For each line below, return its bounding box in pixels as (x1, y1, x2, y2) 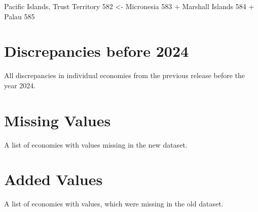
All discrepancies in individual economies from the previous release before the (4, 70, 245, 81)
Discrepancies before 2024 (4, 41, 189, 61)
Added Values (4, 169, 103, 190)
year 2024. (4, 80, 36, 90)
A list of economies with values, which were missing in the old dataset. (4, 198, 224, 209)
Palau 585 (4, 11, 35, 21)
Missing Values (4, 110, 111, 130)
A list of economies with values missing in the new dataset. (4, 139, 188, 150)
